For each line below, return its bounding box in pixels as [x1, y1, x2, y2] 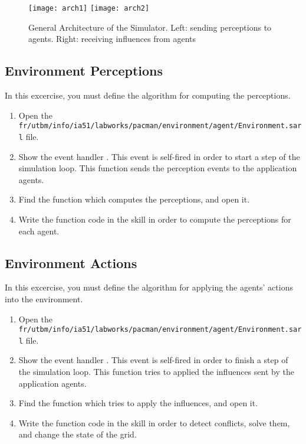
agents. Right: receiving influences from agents [28, 32, 196, 45]
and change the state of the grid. [18, 428, 137, 440]
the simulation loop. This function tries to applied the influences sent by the [18, 365, 294, 377]
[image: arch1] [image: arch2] [28, 4, 150, 12]
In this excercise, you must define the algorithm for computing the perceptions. [5, 89, 291, 102]
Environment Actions [5, 253, 137, 272]
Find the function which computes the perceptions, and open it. [18, 193, 250, 205]
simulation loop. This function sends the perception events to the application [18, 162, 297, 174]
